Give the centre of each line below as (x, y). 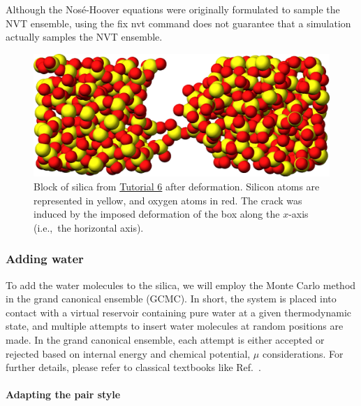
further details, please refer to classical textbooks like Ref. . (133, 367)
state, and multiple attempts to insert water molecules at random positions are (175, 326)
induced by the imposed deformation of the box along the (157, 214)
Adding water (45, 259)
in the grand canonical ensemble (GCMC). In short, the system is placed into (171, 299)
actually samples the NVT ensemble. (84, 37)
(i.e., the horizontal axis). (89, 227)
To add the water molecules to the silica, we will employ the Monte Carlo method (181, 285)
